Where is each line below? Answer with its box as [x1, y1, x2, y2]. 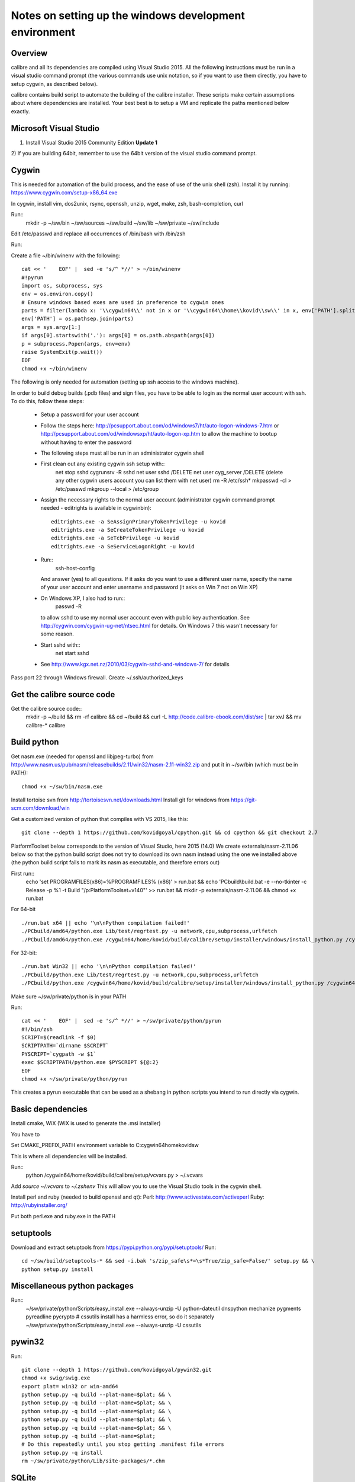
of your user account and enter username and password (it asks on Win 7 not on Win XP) [40, 584, 259, 591]
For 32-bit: [11, 949, 37, 956]
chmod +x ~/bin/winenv [21, 365, 88, 372]
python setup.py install [21, 1266, 93, 1273]
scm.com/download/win [11, 804, 70, 812]
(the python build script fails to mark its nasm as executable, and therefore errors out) [11, 859, 220, 866]
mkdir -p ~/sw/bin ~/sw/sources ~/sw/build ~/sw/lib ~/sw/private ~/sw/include [25, 219, 220, 226]
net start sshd [55, 650, 89, 657]
